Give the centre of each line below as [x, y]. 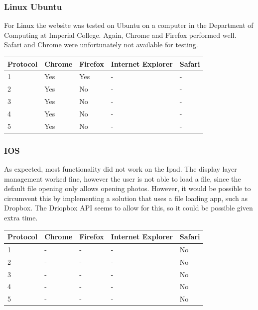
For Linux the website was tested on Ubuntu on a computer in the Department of [129, 25]
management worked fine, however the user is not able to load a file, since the [123, 178]
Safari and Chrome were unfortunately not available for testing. [101, 45]
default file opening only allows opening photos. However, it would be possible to [128, 188]
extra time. [21, 217]
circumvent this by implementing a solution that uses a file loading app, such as [126, 198]
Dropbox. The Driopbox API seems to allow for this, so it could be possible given [129, 208]
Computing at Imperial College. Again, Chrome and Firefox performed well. [120, 35]
